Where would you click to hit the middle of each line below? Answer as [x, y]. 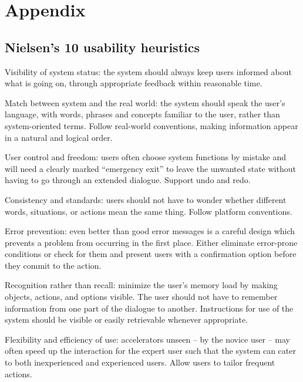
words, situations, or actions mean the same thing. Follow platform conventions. [149, 211]
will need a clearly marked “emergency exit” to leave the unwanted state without [150, 168]
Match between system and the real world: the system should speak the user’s [145, 102]
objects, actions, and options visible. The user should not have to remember [141, 297]
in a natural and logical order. [59, 137]
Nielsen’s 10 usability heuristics [102, 47]
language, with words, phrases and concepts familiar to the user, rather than [142, 114]
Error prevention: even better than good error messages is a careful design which [150, 231]
